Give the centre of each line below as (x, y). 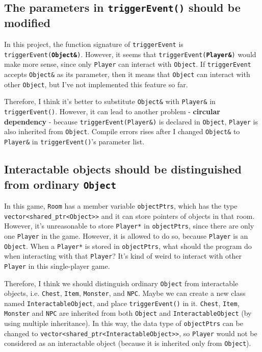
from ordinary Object (60, 184)
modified (27, 23)
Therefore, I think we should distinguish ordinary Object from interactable (121, 283)
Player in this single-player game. (57, 266)
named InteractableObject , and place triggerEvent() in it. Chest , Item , (122, 303)
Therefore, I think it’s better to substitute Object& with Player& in (110, 101)
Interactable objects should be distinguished (123, 169)
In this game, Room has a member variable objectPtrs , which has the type (121, 205)
